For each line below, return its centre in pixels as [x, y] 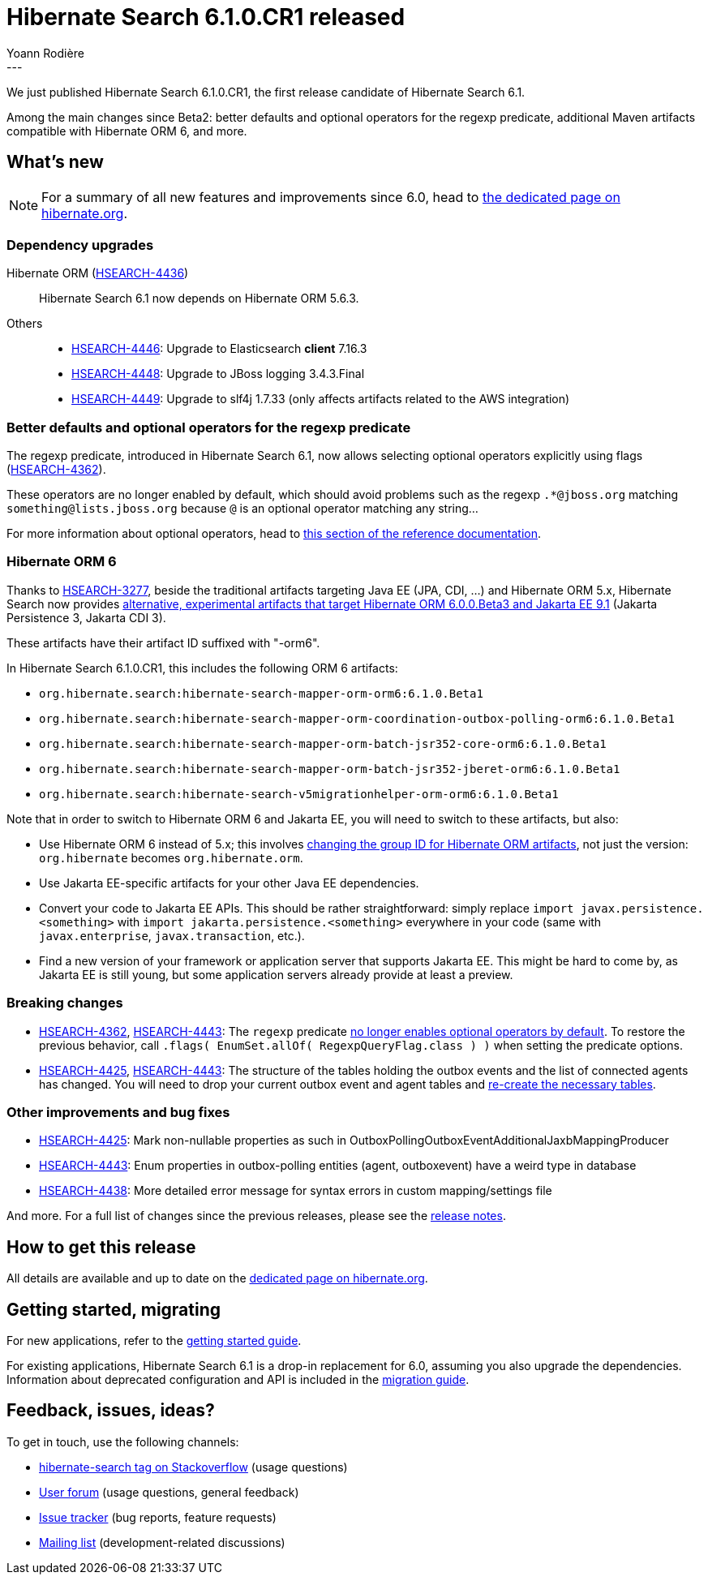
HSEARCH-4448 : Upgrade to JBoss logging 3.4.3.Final [218, 374]
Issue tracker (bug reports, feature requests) [158, 1517]
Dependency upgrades [80, 245]
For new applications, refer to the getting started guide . [154, 1341]
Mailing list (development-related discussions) [162, 1542]
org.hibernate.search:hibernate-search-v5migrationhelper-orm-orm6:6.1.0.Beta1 [299, 794]
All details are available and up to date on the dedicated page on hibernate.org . [217, 1278]
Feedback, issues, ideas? [111, 1411]
